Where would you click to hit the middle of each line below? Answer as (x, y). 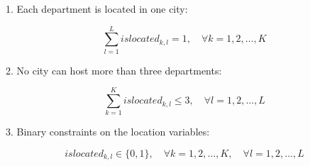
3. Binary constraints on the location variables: (108, 132)
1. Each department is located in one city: (97, 9)
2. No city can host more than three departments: (114, 70)
